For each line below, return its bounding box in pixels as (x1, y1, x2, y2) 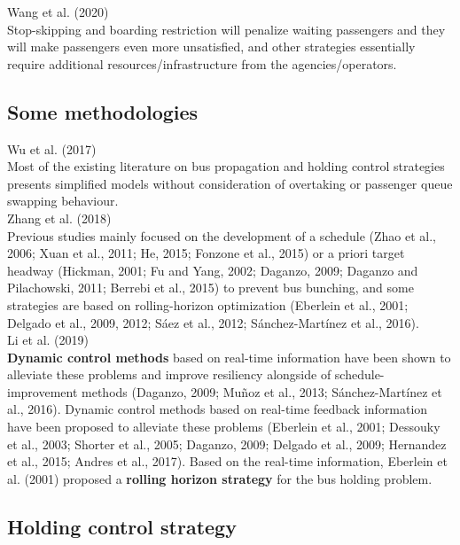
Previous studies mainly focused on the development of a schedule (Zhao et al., (7, 226, 436, 245)
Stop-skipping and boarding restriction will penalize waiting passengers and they (7, 19, 446, 38)
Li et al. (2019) (7, 331, 89, 349)
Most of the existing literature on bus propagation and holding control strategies (7, 157, 445, 175)
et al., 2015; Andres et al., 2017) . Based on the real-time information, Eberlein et (7, 452, 448, 471)
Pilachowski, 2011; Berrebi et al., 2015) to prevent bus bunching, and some (7, 278, 414, 297)
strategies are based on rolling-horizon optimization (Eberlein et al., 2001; (7, 295, 409, 314)
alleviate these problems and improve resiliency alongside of (7, 365, 331, 384)
